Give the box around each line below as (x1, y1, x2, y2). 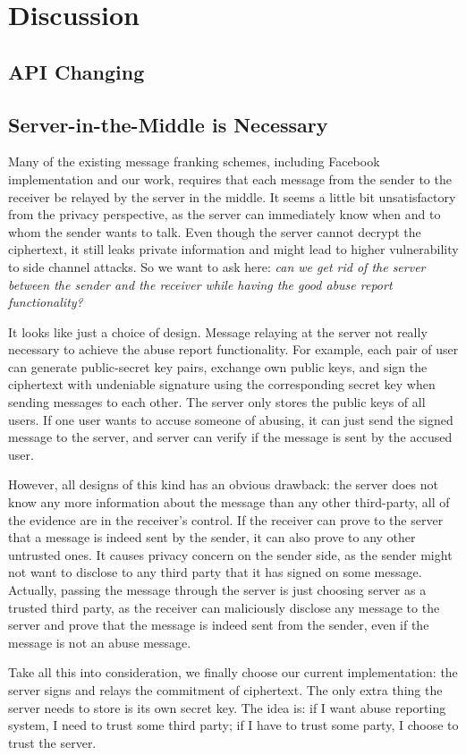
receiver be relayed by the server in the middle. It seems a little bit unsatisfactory (8, 187, 456, 206)
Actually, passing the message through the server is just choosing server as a (8, 581, 427, 599)
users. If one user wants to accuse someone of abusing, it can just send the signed (8, 410, 453, 428)
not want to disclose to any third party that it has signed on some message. (8, 563, 422, 581)
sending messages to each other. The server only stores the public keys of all (8, 393, 426, 411)
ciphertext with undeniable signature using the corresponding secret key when (8, 375, 436, 394)
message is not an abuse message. (8, 632, 191, 651)
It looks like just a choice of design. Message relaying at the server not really (8, 322, 428, 341)
